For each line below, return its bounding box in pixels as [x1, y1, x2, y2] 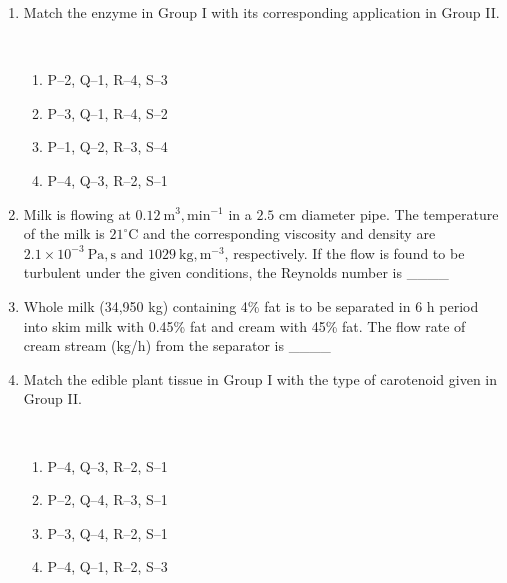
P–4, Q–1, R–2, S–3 [47, 556, 168, 577]
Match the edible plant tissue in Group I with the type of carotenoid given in [23, 368, 498, 389]
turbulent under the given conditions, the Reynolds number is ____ [23, 262, 449, 283]
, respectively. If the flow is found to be [224, 242, 465, 263]
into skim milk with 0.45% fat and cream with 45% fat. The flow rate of [23, 315, 466, 336]
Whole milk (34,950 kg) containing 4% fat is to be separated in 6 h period [23, 295, 479, 316]
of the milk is [23, 223, 105, 244]
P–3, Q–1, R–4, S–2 [47, 102, 168, 123]
